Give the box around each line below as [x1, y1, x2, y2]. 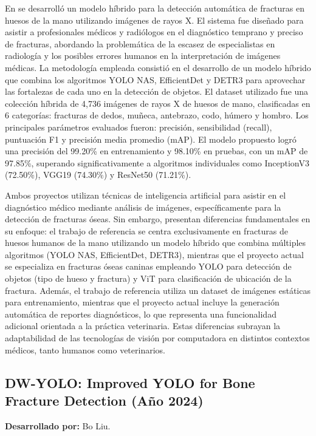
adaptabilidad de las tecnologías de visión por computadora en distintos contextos [5, 332, 310, 344]
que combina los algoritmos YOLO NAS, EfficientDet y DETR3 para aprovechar [5, 73, 306, 86]
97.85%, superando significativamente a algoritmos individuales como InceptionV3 [5, 156, 309, 169]
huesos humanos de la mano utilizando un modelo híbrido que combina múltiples [5, 236, 306, 249]
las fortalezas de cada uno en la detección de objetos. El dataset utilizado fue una [5, 85, 309, 98]
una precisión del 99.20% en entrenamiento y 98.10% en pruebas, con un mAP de [5, 145, 308, 157]
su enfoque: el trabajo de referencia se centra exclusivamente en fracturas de [5, 224, 289, 237]
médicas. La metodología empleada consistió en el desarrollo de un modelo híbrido [5, 61, 311, 73]
